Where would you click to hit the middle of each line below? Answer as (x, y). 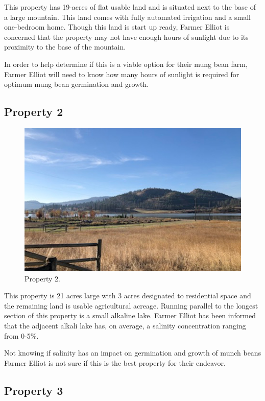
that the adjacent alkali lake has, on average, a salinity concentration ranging (125, 325)
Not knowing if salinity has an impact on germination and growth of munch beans (133, 353)
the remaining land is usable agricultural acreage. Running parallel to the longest (131, 305)
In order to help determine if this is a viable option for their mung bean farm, (126, 64)
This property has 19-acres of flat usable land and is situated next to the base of (130, 7)
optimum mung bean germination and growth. (77, 84)
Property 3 (34, 390)
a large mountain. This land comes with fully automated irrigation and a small (127, 17)
